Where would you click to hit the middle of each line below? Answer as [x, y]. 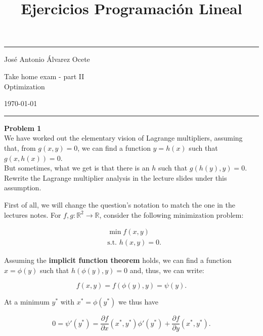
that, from [20, 147]
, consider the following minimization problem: [171, 214]
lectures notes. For [33, 214]
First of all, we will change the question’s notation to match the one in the [120, 204]
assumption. [23, 188]
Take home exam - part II [44, 76]
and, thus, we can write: [167, 270]
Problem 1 [23, 128]
